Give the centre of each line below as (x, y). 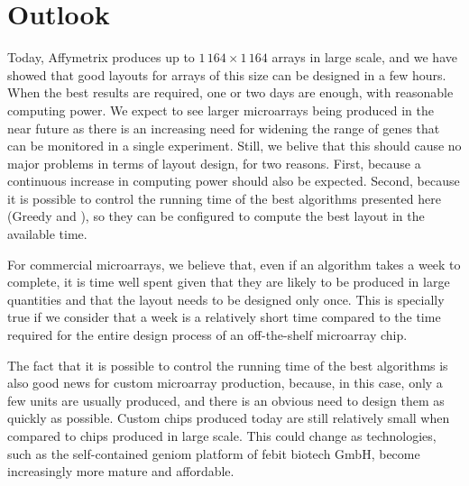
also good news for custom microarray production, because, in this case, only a (225, 383)
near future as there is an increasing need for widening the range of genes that (224, 128)
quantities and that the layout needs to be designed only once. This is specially (226, 299)
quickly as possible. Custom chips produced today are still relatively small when (229, 418)
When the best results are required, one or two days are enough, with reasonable (230, 92)
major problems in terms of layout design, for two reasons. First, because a (214, 163)
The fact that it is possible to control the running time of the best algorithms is (228, 365)
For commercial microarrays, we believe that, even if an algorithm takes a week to (234, 264)
